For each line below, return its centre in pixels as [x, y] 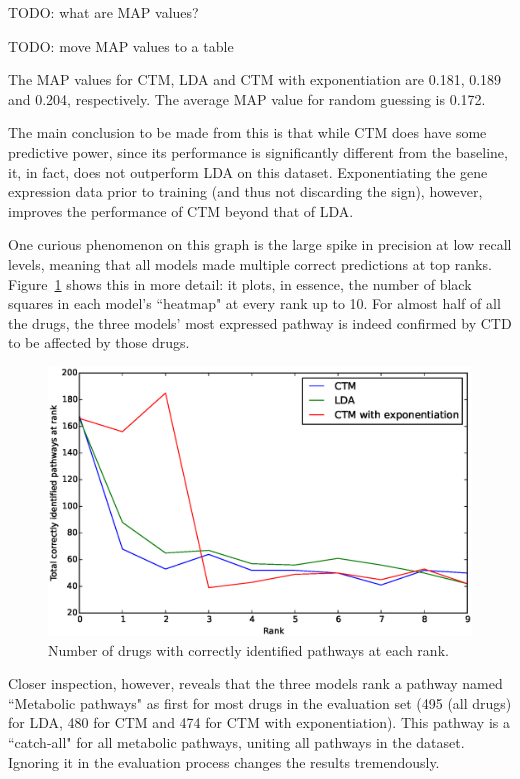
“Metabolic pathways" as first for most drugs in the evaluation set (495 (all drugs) [260, 702]
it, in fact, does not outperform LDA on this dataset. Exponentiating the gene [248, 171]
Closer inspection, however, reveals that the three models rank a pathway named [255, 683]
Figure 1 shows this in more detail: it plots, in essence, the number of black [240, 283]
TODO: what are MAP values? [103, 12]
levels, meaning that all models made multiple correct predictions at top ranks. [250, 263]
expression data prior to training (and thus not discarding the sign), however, [245, 191]
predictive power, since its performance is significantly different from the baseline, [258, 151]
